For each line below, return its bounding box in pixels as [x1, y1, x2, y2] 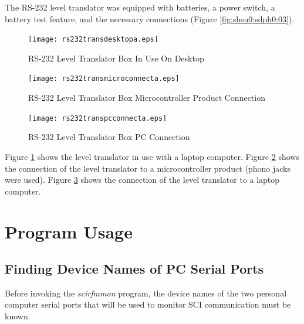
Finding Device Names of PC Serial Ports [5, 260, 264, 278]
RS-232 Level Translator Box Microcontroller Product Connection [28, 91, 265, 104]
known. [5, 310, 31, 322]
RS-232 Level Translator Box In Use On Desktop [28, 52, 204, 64]
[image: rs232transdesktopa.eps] [28, 35, 158, 44]
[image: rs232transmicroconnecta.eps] [28, 74, 180, 83]
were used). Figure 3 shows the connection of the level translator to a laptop [5, 173, 280, 186]
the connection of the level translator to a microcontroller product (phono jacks [5, 162, 291, 174]
